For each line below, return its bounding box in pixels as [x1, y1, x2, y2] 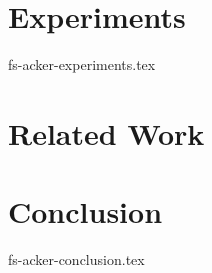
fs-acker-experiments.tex [8, 54, 156, 75]
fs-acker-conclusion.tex [8, 249, 145, 270]
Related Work [8, 112, 205, 153]
